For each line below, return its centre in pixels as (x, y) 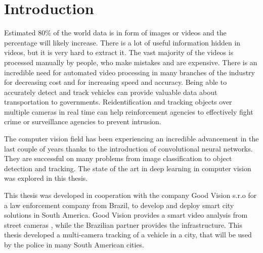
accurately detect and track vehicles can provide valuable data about (111, 92)
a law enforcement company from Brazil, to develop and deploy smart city (119, 205)
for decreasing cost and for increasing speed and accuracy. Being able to (116, 82)
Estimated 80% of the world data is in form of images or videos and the (115, 33)
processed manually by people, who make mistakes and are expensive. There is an (131, 62)
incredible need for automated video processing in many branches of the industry (129, 72)
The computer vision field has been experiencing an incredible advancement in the (131, 139)
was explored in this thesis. (46, 178)
